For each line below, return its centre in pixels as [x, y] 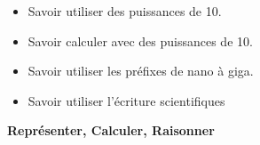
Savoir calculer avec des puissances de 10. [140, 40]
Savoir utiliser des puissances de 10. [125, 11]
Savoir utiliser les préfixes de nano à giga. [141, 71]
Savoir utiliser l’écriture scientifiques [126, 100]
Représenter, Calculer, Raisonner [111, 130]
